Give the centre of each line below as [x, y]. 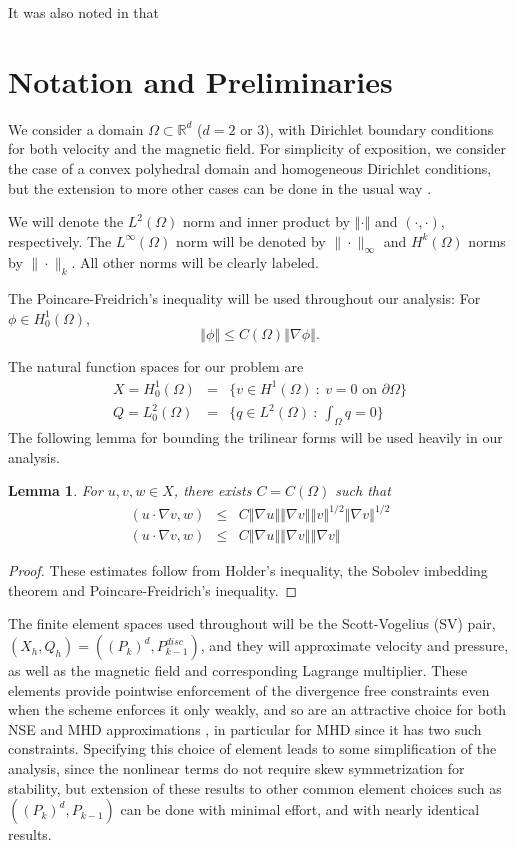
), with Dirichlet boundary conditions [379, 128]
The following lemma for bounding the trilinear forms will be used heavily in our [255, 436]
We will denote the [66, 221]
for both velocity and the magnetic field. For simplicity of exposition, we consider [257, 148]
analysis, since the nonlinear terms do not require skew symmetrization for [236, 768]
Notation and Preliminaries [200, 80]
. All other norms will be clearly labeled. [195, 262]
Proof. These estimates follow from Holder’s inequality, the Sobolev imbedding [248, 570]
